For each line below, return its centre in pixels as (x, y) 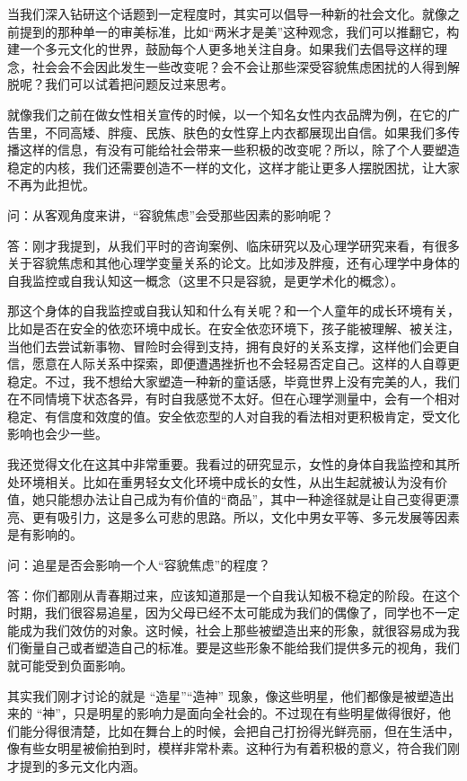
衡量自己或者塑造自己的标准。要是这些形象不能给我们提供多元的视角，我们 (239, 648)
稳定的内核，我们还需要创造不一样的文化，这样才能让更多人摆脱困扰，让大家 (233, 167)
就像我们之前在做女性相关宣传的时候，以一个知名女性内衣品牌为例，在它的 (227, 114)
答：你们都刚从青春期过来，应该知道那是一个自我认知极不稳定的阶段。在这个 (233, 595)
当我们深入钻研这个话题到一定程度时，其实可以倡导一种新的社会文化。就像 (227, 13)
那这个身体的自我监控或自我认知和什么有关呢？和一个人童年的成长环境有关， (233, 311)
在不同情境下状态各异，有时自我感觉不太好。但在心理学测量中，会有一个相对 (233, 399)
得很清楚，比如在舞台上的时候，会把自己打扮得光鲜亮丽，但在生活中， (252, 730)
